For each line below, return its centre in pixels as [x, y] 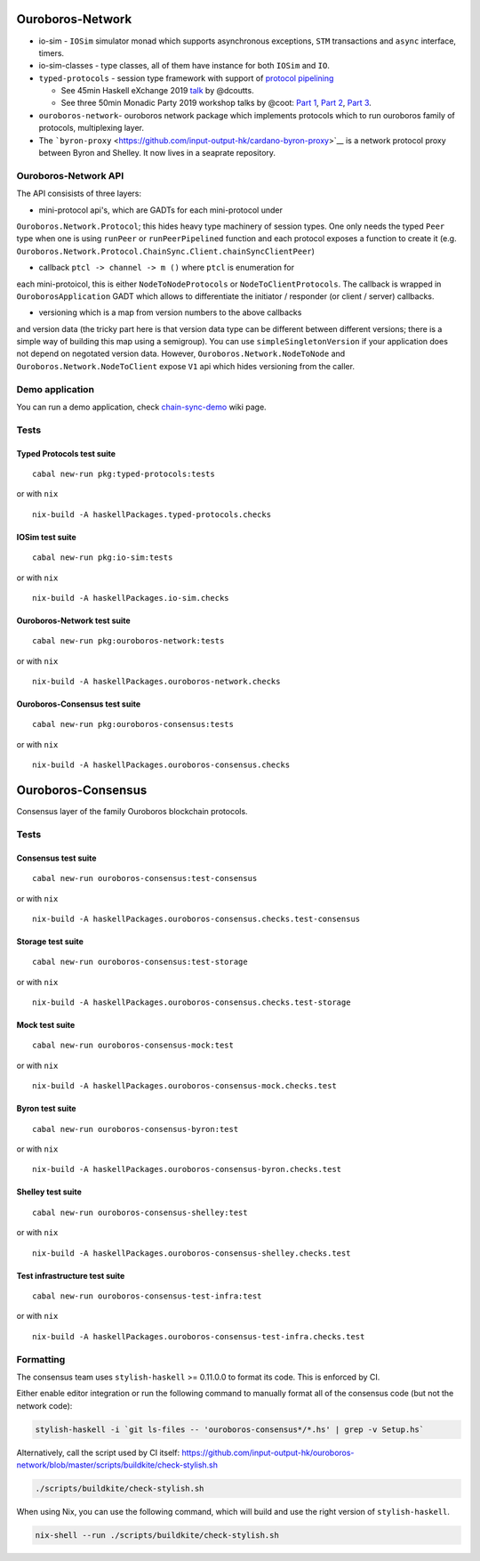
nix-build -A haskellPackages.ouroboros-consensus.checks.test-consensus [196, 918]
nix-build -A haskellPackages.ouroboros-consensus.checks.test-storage [192, 1003]
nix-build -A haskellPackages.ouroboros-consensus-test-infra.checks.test [199, 1336]
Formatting [41, 1359]
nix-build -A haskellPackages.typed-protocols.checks [152, 514]
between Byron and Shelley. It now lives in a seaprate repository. [157, 153]
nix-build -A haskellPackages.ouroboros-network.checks [156, 682]
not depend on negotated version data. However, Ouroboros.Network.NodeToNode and [181, 354]
